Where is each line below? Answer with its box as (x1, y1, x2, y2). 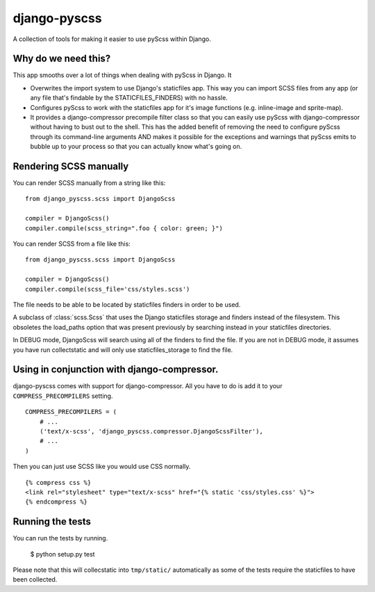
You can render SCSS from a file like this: (12, 240, 131, 248)
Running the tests (12, 515, 92, 528)
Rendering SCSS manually (12, 161, 129, 172)
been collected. (12, 575, 58, 584)
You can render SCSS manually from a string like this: (12, 179, 166, 187)
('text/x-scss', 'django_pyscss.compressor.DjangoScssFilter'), (39, 428, 263, 435)
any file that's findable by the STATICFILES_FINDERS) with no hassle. (30, 94, 228, 102)
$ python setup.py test (30, 550, 95, 558)
